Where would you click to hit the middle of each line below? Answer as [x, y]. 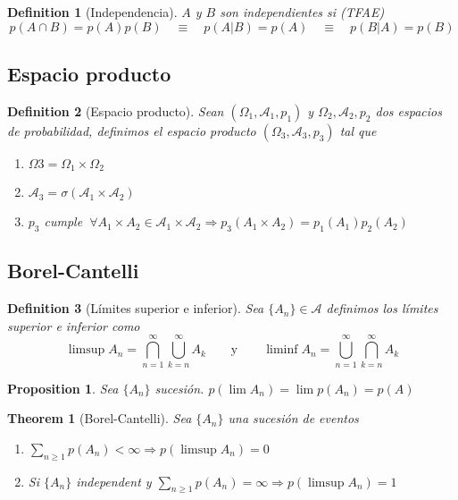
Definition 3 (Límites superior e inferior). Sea [136, 308]
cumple [63, 221]
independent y [114, 481]
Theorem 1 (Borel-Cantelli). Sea [100, 418]
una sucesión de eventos [293, 418]
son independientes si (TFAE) [302, 12]
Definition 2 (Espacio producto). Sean [116, 110]
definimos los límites [382, 308]
